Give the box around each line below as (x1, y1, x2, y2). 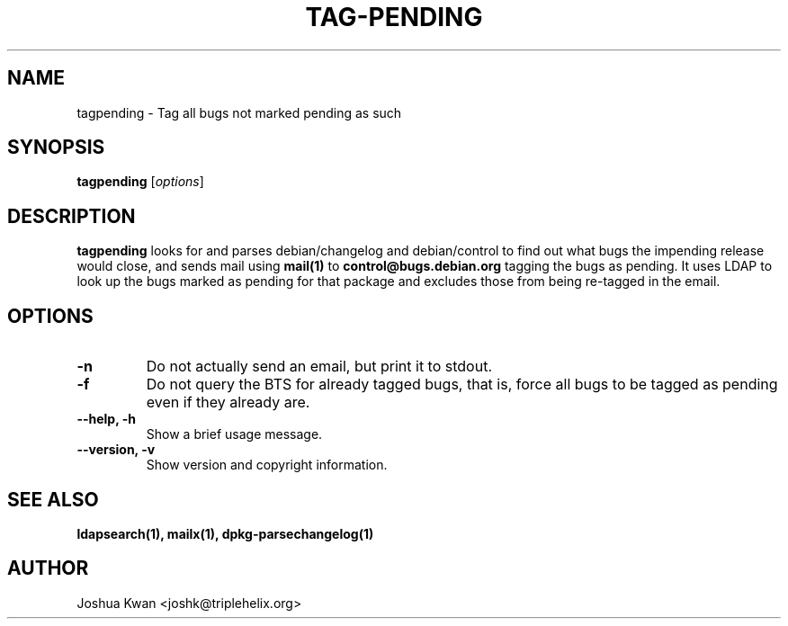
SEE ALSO (7, 487, 99, 511)
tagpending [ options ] (76, 174, 204, 190)
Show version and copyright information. (146, 457, 388, 473)
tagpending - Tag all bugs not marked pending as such (76, 104, 402, 121)
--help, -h (76, 411, 136, 427)
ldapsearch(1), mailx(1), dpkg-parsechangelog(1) (76, 525, 374, 541)
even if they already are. (146, 393, 310, 412)
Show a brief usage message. (146, 426, 323, 443)
